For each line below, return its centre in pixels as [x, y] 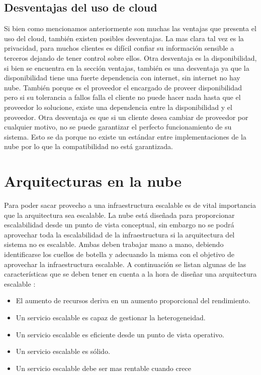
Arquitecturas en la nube [93, 181]
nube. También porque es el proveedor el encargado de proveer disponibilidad [123, 87]
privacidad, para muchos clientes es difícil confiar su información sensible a [119, 48]
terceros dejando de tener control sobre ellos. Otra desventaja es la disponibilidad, [130, 57]
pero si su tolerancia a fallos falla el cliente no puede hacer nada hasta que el [122, 97]
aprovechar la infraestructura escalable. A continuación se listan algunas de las [125, 264]
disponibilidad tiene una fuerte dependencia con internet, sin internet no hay [122, 78]
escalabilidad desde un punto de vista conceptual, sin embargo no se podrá [119, 225]
